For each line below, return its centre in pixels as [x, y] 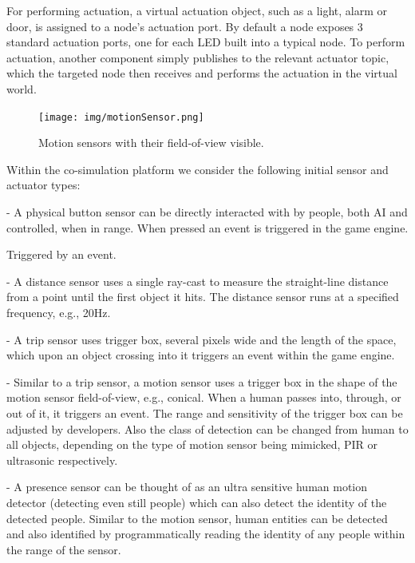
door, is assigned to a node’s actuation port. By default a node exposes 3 [185, 26]
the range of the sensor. [64, 549]
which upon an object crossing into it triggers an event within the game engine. [201, 355]
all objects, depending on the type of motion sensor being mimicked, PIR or [192, 444]
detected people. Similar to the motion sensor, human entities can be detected [197, 518]
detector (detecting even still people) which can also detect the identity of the [197, 502]
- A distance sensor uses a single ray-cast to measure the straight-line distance [198, 281]
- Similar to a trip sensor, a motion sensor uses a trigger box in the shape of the [202, 381]
